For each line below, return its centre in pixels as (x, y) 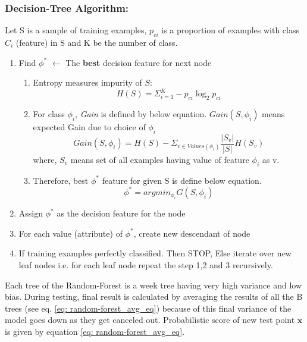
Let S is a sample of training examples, (76, 30)
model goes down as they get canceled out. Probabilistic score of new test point (150, 320)
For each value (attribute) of (71, 233)
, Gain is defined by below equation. (141, 114)
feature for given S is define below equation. (182, 180)
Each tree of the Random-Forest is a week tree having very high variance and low (153, 285)
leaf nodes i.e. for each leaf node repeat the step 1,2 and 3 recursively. (146, 265)
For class (49, 114)
